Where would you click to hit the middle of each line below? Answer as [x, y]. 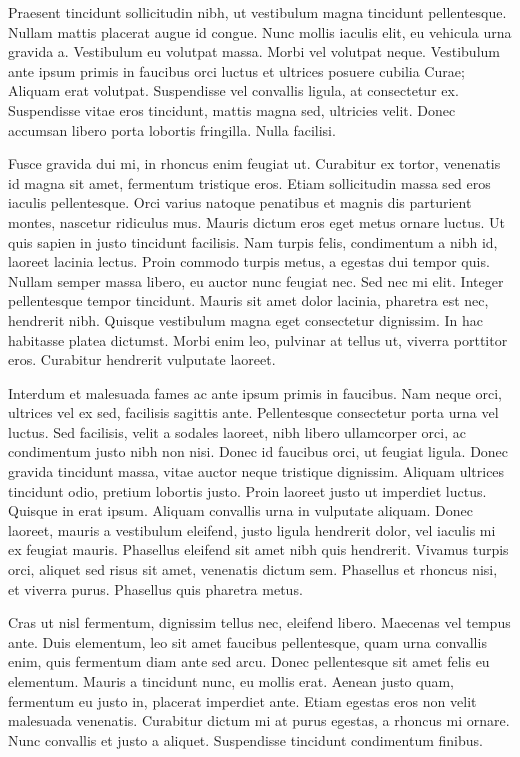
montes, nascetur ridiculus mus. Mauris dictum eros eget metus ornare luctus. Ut [257, 221]
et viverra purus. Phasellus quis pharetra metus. [155, 588]
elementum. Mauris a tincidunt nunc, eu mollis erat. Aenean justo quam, [231, 681]
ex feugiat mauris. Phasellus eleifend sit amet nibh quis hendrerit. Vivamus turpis [258, 549]
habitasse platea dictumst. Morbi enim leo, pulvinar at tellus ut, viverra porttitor [258, 339]
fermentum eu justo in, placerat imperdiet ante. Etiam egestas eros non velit [242, 700]
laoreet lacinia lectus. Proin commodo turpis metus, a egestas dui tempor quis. [249, 261]
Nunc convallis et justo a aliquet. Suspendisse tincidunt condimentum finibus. [245, 739]
